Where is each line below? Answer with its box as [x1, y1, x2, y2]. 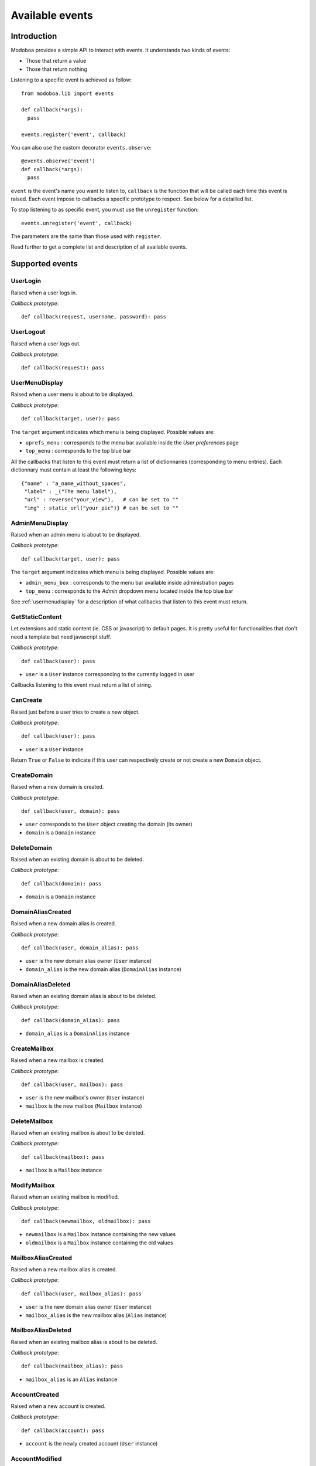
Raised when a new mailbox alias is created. [11, 1265, 117, 1272]
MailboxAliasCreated [11, 1254, 73, 1262]
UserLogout [11, 328, 46, 336]
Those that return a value [25, 57, 87, 65]
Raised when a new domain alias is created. [11, 920, 116, 927]
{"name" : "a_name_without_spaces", [21, 480, 126, 487]
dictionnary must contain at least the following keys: [11, 466, 137, 473]
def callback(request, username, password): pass [21, 314, 167, 320]
